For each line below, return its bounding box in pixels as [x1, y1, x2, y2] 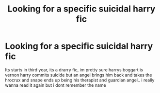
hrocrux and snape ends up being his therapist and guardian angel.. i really [5, 77, 155, 83]
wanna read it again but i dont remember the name [5, 82, 106, 88]
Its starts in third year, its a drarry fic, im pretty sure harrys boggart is [5, 66, 143, 73]
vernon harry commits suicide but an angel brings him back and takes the [5, 72, 152, 78]
